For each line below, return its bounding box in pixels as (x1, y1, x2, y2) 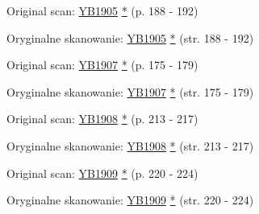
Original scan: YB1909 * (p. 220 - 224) (6, 164, 198, 181)
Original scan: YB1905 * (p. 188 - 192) (6, 2, 198, 19)
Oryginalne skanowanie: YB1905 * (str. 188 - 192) (6, 29, 254, 46)
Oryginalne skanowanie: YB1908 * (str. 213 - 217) (6, 137, 254, 154)
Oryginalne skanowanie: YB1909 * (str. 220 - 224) (6, 191, 254, 208)
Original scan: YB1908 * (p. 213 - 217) (6, 110, 198, 127)
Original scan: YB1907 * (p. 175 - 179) (6, 56, 198, 73)
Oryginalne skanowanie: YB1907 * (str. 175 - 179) (6, 83, 254, 100)
